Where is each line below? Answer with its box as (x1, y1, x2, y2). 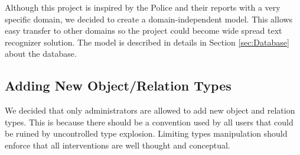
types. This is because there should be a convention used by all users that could (5, 115, 294, 128)
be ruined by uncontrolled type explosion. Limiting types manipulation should (5, 127, 288, 140)
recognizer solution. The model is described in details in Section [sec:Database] (5, 35, 289, 48)
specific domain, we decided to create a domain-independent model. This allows (5, 12, 293, 25)
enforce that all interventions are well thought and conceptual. (5, 138, 230, 151)
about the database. (5, 47, 77, 60)
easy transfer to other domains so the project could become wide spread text (5, 24, 282, 37)
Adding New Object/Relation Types (5, 76, 231, 95)
